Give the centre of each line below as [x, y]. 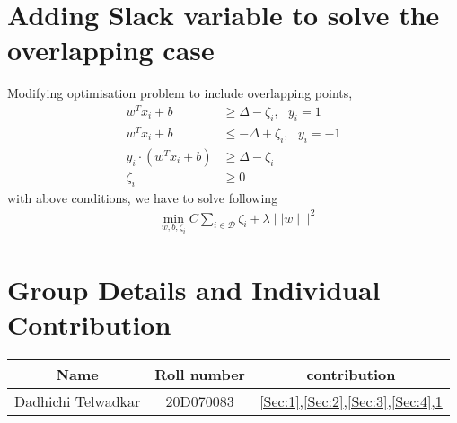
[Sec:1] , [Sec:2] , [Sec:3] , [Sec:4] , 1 [351, 401]
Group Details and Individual [194, 290]
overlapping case [111, 50]
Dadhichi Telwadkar [78, 401]
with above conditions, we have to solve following [143, 197]
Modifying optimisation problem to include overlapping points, [180, 93]
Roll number [200, 375]
